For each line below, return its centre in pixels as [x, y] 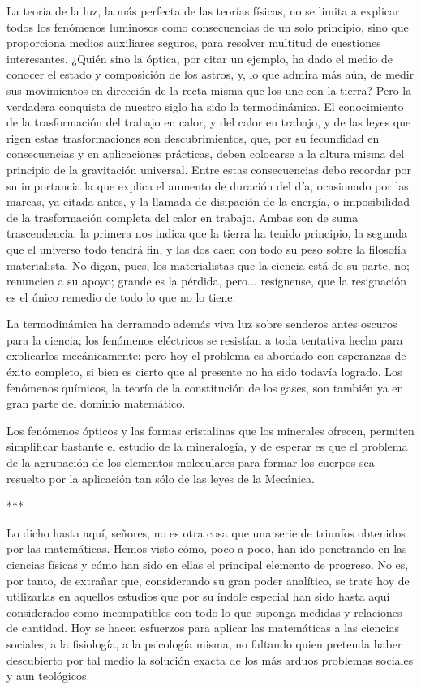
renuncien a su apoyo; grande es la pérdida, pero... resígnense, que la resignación [206, 281]
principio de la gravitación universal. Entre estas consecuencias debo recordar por [209, 169]
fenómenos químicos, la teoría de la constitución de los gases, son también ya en [205, 387]
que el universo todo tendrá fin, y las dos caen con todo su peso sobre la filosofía [206, 248]
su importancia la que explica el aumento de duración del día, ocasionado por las [208, 185]
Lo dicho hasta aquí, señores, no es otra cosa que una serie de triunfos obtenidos [206, 532]
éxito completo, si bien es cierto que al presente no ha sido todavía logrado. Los [204, 372]
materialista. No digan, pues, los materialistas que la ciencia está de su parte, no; [208, 265]
